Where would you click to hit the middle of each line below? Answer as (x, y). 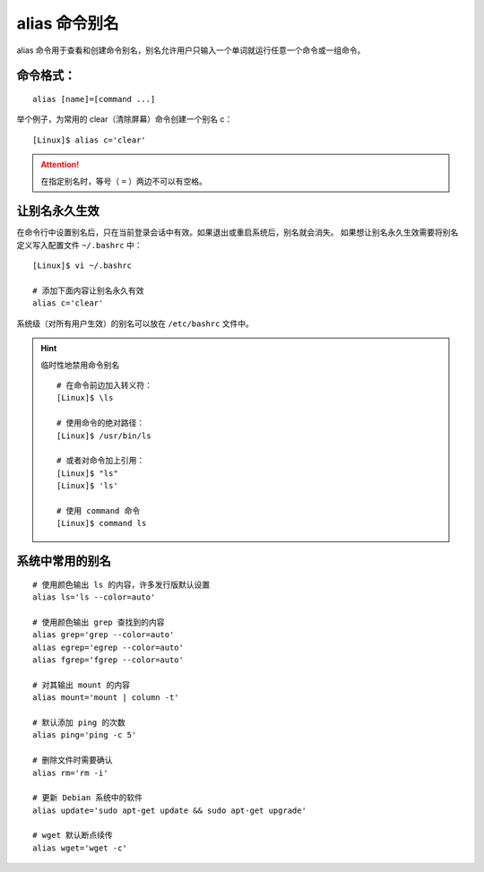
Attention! (60, 165)
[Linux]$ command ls (102, 523)
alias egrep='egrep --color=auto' (108, 647)
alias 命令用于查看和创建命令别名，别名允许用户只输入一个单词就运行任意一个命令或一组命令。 (191, 50)
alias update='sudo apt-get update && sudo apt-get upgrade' (169, 810)
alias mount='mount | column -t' (106, 698)
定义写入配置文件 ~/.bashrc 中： (79, 245)
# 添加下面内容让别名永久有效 (88, 290)
